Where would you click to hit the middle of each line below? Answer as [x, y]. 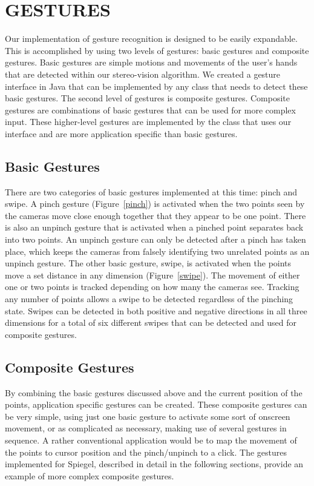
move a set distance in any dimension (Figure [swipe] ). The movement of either [152, 275]
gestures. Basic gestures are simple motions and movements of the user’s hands [151, 62]
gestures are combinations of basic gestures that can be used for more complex [150, 110]
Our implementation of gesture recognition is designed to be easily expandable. [151, 39]
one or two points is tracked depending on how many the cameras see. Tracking [152, 287]
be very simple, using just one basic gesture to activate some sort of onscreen [148, 416]
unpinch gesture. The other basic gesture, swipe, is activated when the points [148, 263]
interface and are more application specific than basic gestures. [121, 133]
